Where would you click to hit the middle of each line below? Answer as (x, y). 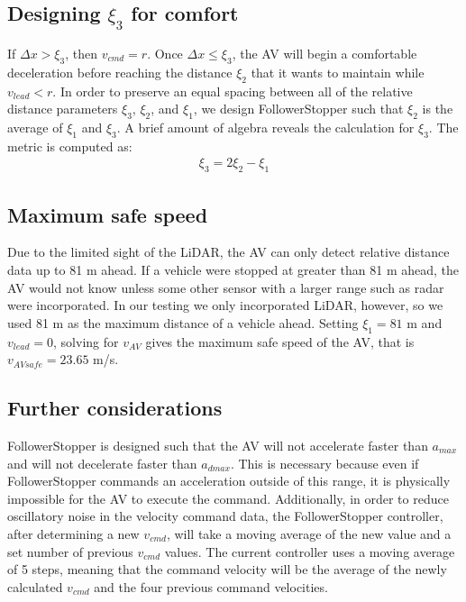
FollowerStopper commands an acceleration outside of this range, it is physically (229, 481)
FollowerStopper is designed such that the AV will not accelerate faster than (218, 445)
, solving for (86, 341)
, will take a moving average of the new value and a (309, 533)
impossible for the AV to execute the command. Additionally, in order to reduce (228, 498)
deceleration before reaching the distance (120, 72)
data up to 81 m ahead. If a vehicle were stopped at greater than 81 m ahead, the (233, 269)
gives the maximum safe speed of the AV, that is (280, 341)
